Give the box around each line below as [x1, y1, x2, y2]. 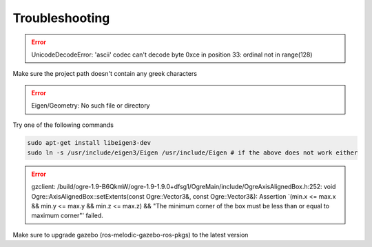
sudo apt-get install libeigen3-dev [27, 139, 152, 147]
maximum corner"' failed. [31, 211, 103, 220]
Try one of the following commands [12, 121, 114, 129]
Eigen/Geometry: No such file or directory [31, 101, 150, 110]
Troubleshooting [12, 10, 110, 26]
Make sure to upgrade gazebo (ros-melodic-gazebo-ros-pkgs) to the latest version [12, 230, 249, 239]
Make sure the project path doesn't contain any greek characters [12, 70, 198, 78]
